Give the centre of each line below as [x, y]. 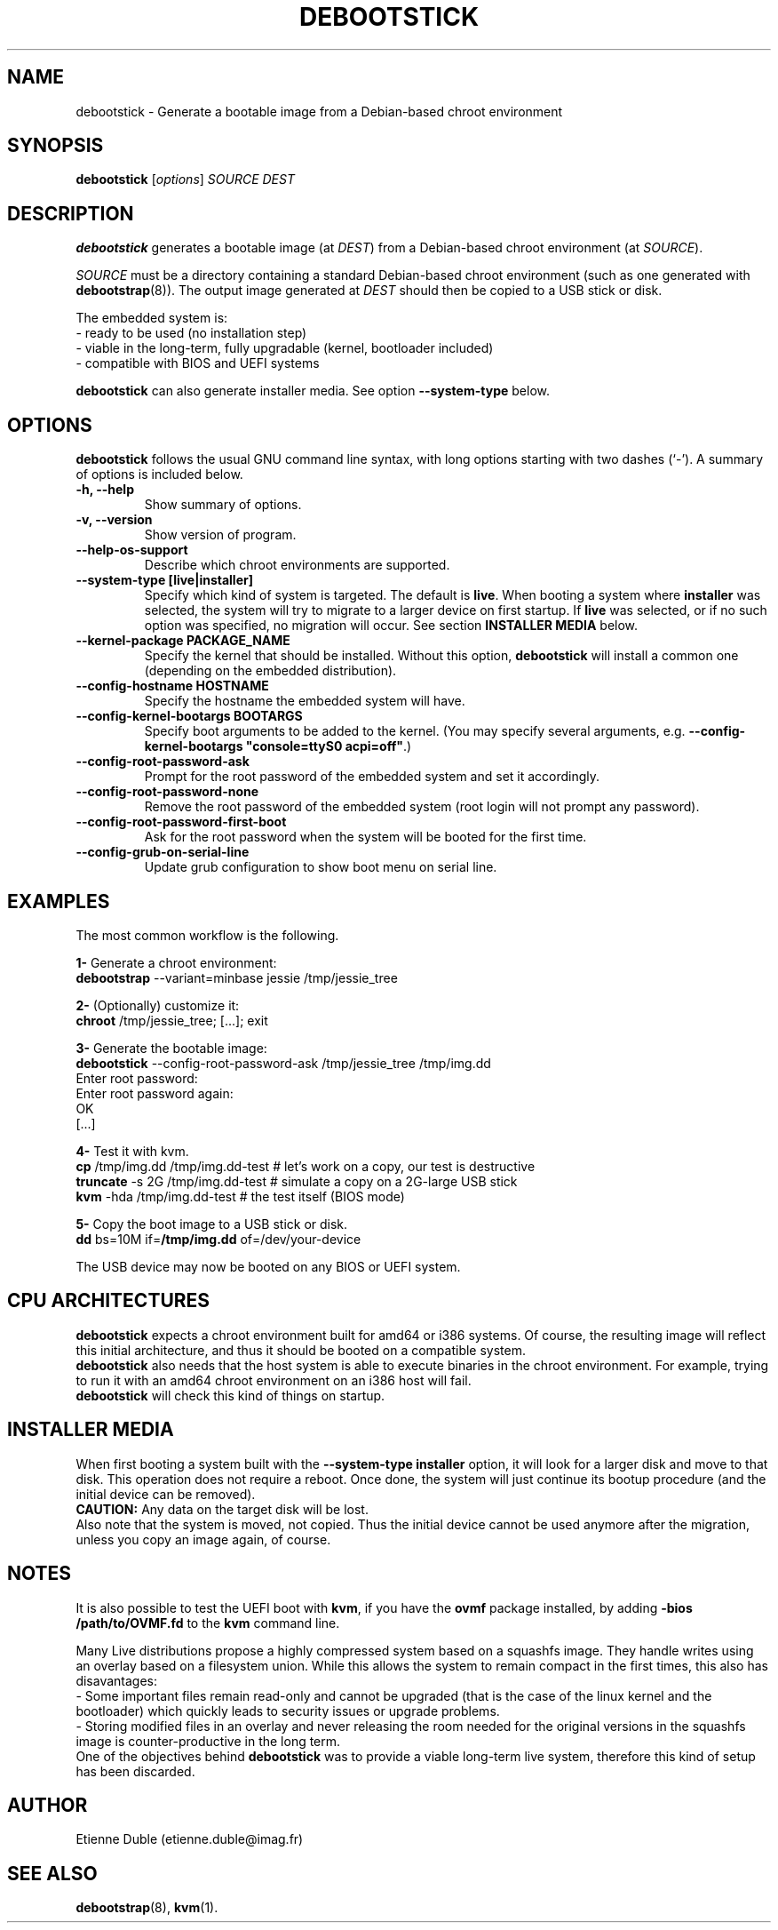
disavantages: [117, 1680]
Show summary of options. [223, 505]
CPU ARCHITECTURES [109, 1301]
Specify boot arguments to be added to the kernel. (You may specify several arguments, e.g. [415, 731]
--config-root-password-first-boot [181, 822]
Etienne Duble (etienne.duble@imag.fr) [190, 1839]
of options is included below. [159, 475]
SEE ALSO [52, 1873]
